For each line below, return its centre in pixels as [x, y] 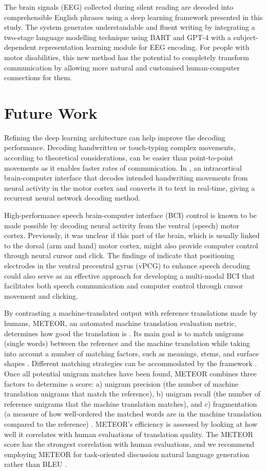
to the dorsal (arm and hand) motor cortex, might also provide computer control [131, 245]
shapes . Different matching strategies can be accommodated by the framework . [131, 363]
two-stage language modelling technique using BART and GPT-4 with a [118, 37]
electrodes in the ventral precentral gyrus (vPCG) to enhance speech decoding [127, 265]
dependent [21, 47]
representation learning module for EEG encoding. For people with [144, 47]
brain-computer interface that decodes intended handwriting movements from [126, 178]
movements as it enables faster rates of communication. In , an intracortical [123, 167]
